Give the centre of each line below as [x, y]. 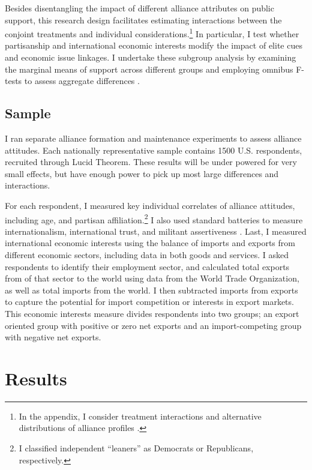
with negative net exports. [53, 337]
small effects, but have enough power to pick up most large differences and [142, 173]
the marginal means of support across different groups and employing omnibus [149, 69]
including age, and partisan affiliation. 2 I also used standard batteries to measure [154, 218]
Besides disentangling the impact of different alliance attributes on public [139, 8]
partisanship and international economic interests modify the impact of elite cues [154, 45]
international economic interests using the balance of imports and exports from [150, 243]
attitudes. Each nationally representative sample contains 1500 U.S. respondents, [154, 150]
